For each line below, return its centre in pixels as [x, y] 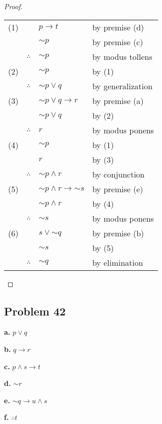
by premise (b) [118, 233]
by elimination [118, 262]
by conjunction [118, 174]
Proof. [13, 6]
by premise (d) [118, 27]
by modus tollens [122, 56]
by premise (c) [118, 42]
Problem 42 [35, 311]
